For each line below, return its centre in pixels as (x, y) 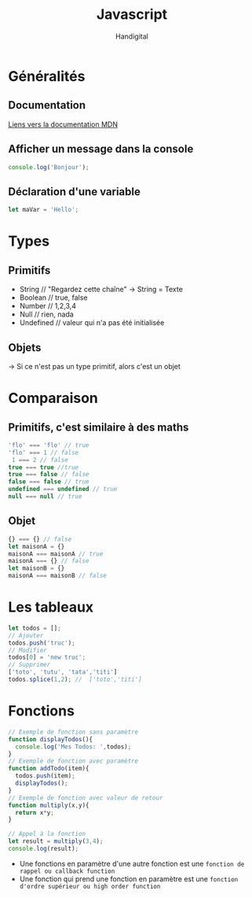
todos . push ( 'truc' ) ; (42, 643)
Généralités (47, 76)
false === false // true (49, 482)
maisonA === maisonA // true (56, 554)
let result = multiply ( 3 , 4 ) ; (56, 841)
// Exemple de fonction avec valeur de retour (86, 798)
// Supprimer (29, 665)
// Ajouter (26, 635)
